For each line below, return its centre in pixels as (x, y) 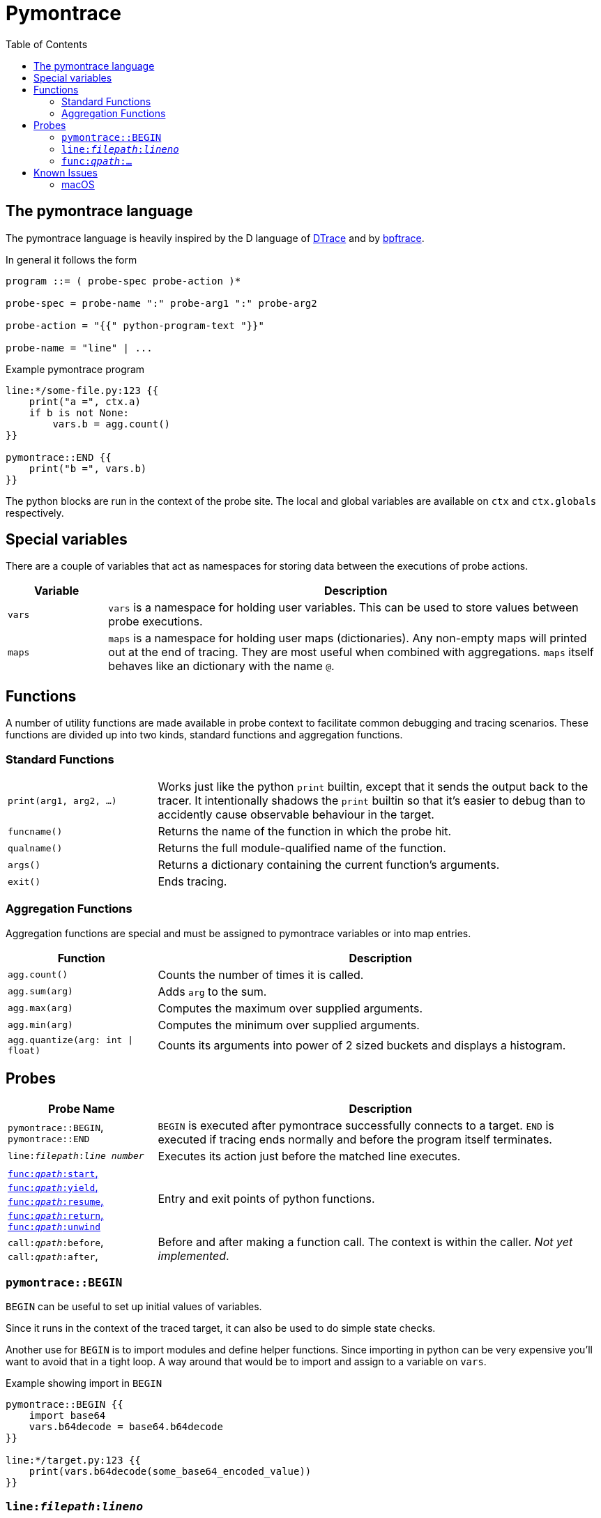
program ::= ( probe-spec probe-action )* (123, 281)
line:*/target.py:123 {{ (73, 1460)
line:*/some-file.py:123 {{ (82, 390)
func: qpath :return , (56, 1214)
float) (24, 1050)
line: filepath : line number (76, 1156)
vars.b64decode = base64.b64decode (126, 1427)
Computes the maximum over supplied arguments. (290, 1008)
